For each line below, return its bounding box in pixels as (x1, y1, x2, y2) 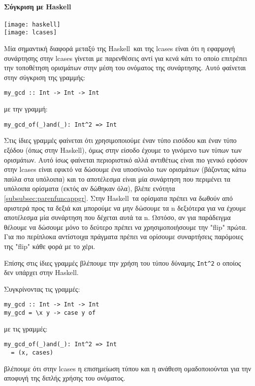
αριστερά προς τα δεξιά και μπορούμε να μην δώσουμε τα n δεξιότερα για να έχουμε (4, 202, 246, 213)
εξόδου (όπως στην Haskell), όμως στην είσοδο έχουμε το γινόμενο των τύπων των (4, 144, 242, 155)
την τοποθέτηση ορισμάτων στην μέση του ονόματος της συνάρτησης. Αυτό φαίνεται (4, 62, 246, 73)
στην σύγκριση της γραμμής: (4, 72, 85, 82)
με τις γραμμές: (4, 323, 48, 333)
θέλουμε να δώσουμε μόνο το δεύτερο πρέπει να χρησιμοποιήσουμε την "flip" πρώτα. (4, 221, 247, 232)
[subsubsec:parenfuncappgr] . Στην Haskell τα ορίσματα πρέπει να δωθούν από (4, 193, 233, 203)
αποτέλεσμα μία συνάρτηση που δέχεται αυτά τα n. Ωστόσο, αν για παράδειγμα (4, 212, 231, 222)
